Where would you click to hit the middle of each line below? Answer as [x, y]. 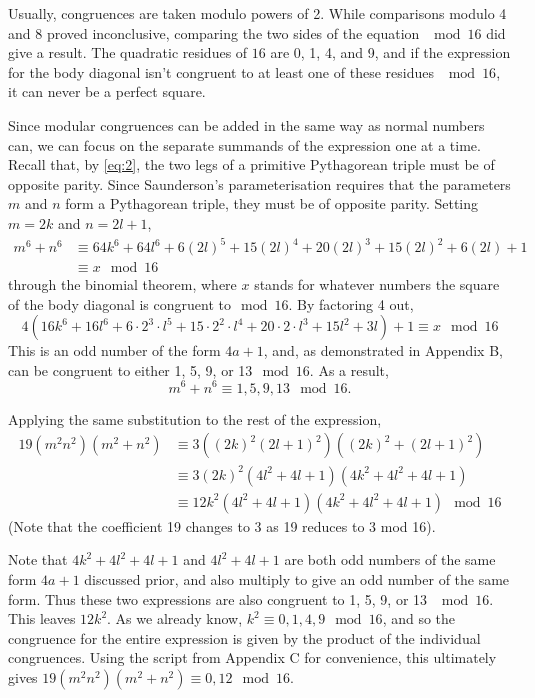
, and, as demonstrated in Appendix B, [383, 350]
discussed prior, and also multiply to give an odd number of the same [297, 578]
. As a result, [349, 369]
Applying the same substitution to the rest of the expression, [195, 418]
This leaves [42, 618]
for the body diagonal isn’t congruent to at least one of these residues [221, 71]
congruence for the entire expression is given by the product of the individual [244, 637]
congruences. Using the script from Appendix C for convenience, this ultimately [252, 657]
